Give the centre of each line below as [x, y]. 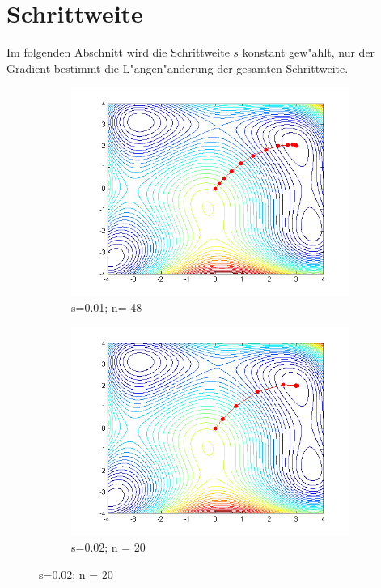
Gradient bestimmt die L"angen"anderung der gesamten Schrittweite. [178, 68]
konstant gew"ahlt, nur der [309, 52]
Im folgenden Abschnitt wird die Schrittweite [118, 52]
